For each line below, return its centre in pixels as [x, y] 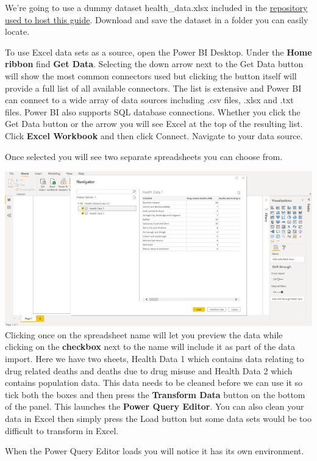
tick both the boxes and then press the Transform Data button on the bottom [155, 394]
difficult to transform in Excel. [62, 430]
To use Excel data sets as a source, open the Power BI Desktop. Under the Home [158, 52]
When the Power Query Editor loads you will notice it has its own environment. [155, 451]
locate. [17, 31]
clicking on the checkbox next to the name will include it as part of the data [150, 347]
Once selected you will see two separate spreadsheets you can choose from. [144, 156]
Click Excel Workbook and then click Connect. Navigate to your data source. [154, 135]
